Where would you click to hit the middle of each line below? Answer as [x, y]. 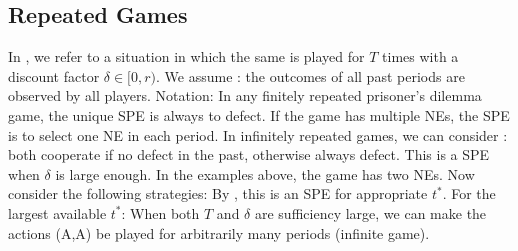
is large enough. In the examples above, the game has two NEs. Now [265, 173]
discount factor [54, 75]
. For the [469, 193]
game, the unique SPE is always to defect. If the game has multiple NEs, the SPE [259, 114]
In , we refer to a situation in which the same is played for [186, 56]
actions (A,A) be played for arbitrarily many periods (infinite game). [219, 232]
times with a [420, 56]
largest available [57, 212]
